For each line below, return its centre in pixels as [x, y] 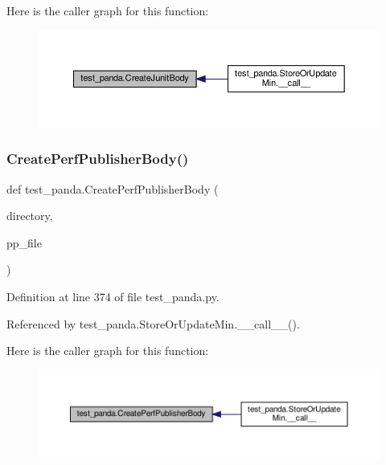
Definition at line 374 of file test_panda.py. [113, 297]
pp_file [24, 242]
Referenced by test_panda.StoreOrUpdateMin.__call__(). [153, 323]
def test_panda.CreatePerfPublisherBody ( [113, 188]
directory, [30, 216]
